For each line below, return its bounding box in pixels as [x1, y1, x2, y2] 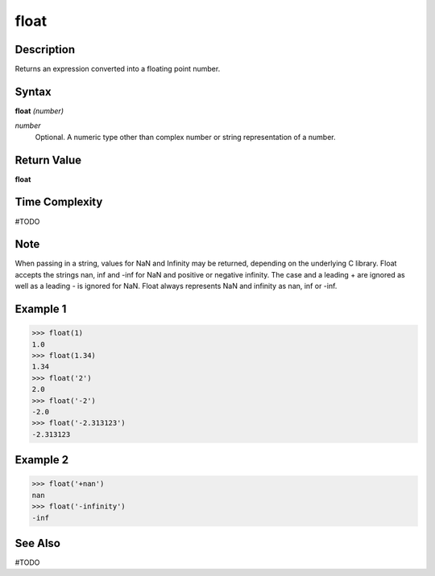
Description [14, 43, 76, 56]
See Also [14, 536, 60, 550]
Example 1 [14, 302, 67, 316]
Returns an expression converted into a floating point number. [14, 64, 221, 74]
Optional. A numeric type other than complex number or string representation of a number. [35, 132, 336, 142]
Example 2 [14, 453, 68, 467]
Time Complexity [14, 195, 103, 209]
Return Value [14, 153, 82, 167]
